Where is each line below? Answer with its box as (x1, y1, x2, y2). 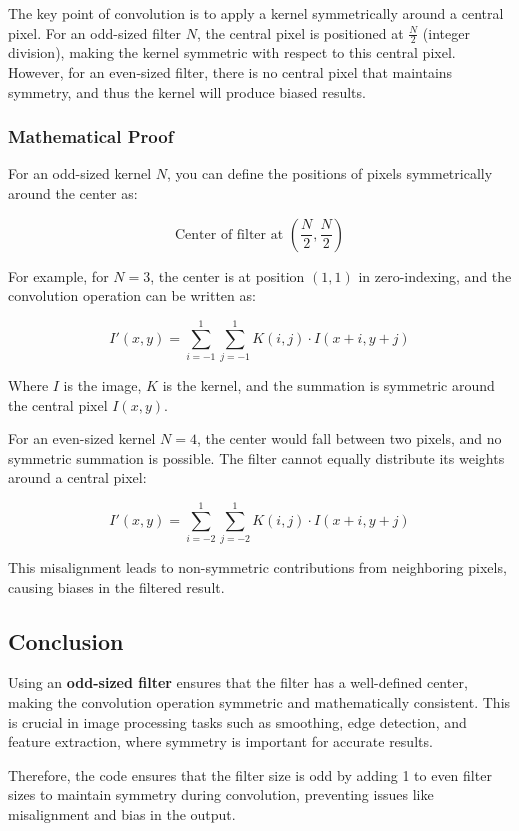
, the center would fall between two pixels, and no (196, 428, 502, 449)
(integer (422, 22, 470, 43)
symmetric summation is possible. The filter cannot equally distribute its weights (8, 447, 505, 468)
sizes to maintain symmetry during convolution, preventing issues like (8, 784, 434, 805)
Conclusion (8, 625, 124, 656)
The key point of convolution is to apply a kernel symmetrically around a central (8, 3, 504, 23)
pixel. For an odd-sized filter (8, 22, 182, 43)
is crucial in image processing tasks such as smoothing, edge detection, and (8, 711, 467, 732)
